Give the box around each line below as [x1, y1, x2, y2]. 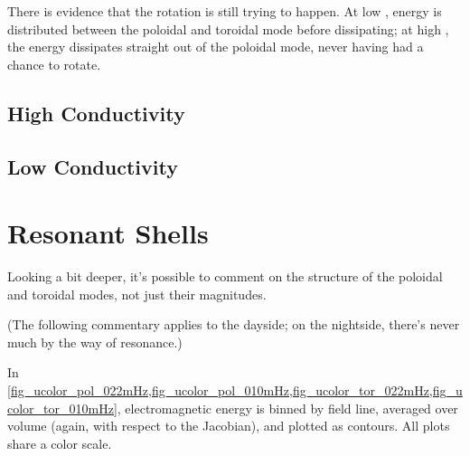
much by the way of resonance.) [7, 332, 183, 351]
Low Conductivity [7, 152, 178, 180]
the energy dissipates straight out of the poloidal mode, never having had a [7, 37, 424, 56]
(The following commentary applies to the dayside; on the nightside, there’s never [7, 315, 460, 334]
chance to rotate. [7, 54, 101, 73]
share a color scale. [7, 433, 112, 452]
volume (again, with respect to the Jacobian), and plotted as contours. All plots [7, 416, 450, 435]
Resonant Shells [7, 214, 209, 252]
